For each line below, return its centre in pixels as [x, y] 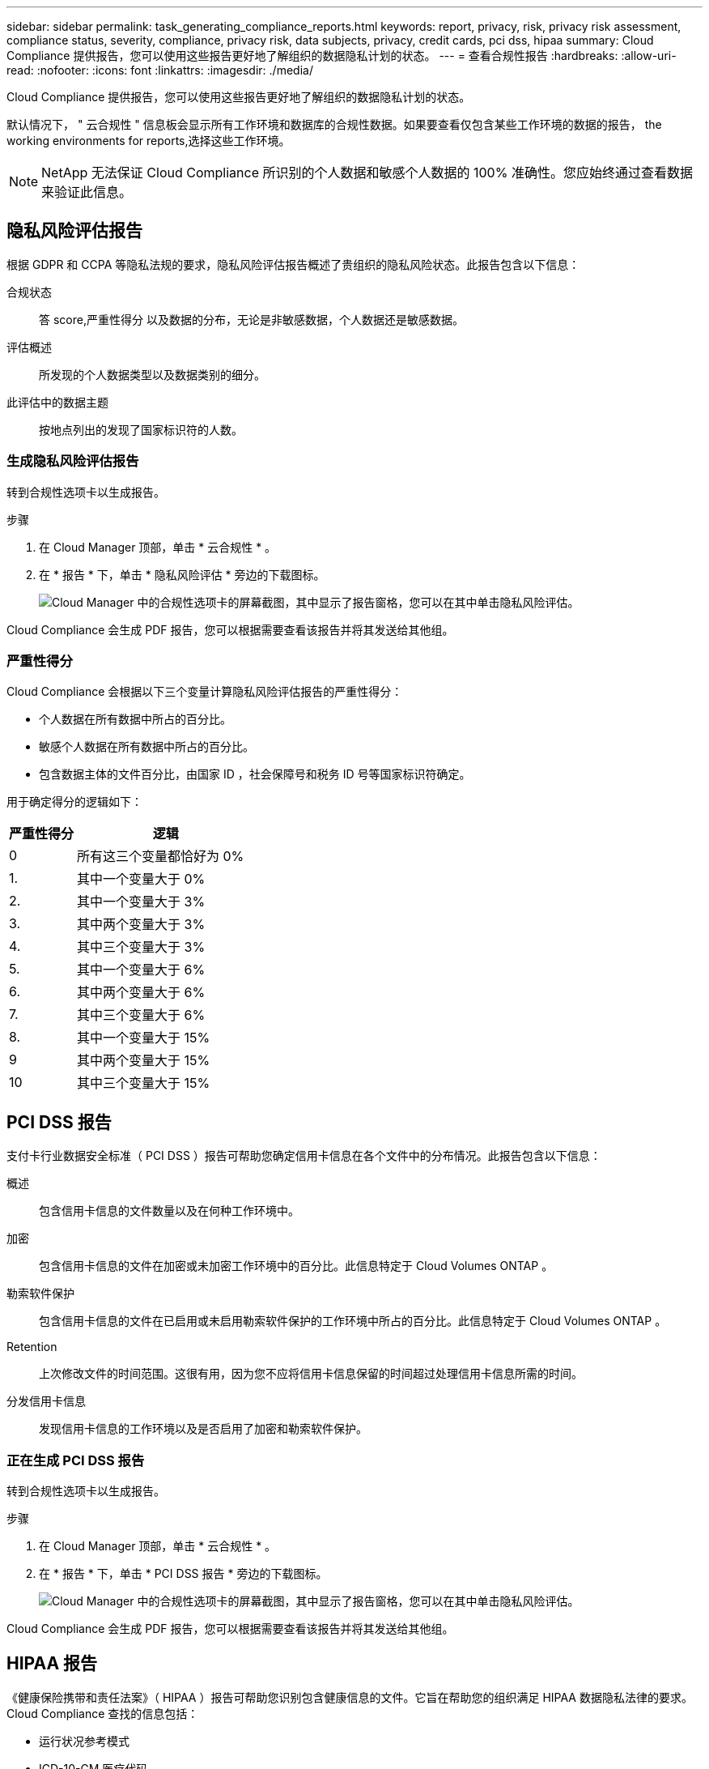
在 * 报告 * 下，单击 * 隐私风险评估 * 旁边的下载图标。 [182, 574]
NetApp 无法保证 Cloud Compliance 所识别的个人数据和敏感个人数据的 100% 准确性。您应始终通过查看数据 [367, 173]
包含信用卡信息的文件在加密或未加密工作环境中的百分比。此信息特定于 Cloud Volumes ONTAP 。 [296, 1266]
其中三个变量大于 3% [141, 947]
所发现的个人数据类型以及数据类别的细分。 [152, 374]
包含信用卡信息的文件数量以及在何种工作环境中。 [169, 1211]
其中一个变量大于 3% [141, 902]
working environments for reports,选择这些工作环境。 [149, 141]
